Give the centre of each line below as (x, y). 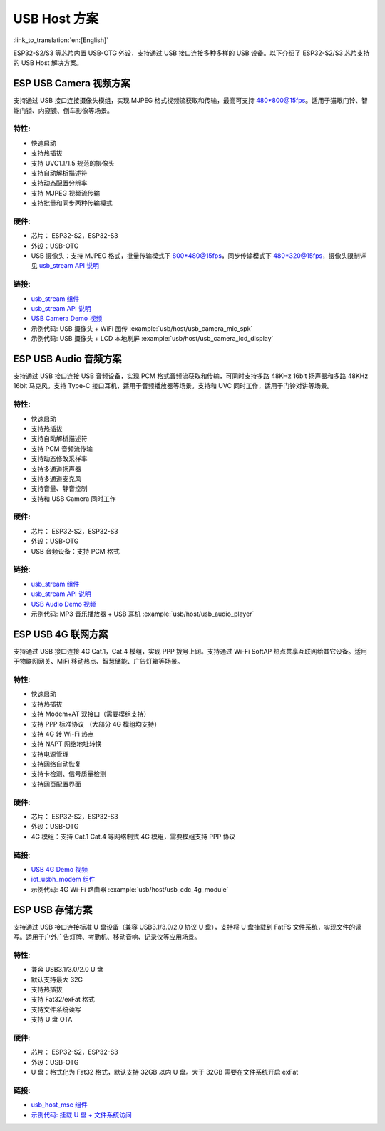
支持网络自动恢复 (56, 764)
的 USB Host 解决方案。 (48, 63)
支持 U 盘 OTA (52, 1020)
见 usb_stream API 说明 (65, 266)
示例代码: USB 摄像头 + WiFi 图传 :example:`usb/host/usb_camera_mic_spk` (142, 328)
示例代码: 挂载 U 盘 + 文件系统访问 (81, 1115)
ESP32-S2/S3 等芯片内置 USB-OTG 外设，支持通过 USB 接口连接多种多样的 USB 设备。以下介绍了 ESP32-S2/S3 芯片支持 (191, 53)
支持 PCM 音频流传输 (62, 448)
